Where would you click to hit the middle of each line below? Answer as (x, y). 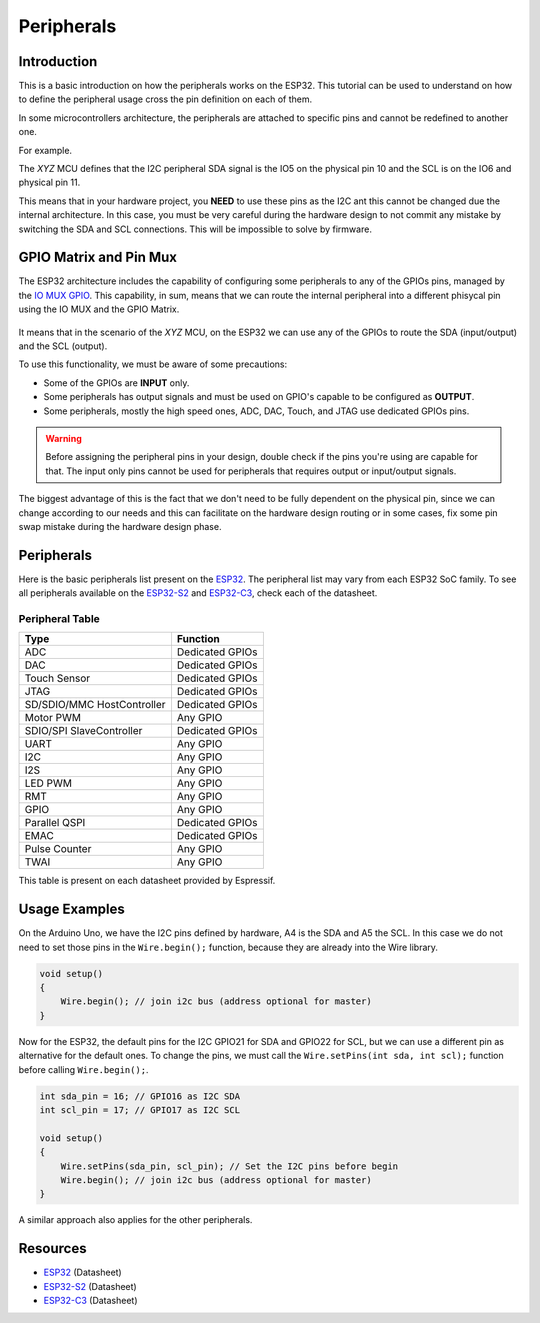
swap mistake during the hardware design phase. (120, 526)
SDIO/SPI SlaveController (83, 731)
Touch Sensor (57, 678)
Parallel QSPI (55, 823)
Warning (63, 438)
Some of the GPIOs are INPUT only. (116, 382)
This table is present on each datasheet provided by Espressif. (147, 881)
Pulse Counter (58, 849)
